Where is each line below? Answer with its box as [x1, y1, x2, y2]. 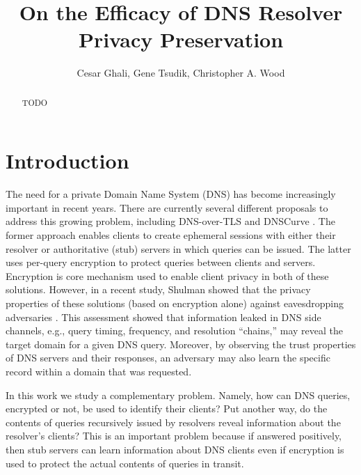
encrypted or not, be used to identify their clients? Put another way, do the [6, 401, 328, 416]
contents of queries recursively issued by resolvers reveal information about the [6, 414, 341, 429]
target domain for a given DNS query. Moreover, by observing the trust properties [6, 336, 356, 351]
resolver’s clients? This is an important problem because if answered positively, [6, 428, 342, 443]
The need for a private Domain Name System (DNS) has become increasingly [6, 187, 336, 201]
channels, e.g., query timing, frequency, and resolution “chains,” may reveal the [6, 323, 343, 338]
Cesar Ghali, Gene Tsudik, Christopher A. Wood [77, 65, 285, 80]
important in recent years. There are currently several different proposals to [6, 200, 328, 215]
